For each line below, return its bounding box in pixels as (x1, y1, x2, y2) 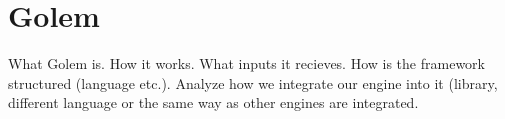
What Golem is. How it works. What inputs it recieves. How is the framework (8, 53, 485, 74)
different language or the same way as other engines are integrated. (8, 92, 419, 113)
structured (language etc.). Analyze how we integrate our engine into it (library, (8, 72, 498, 93)
